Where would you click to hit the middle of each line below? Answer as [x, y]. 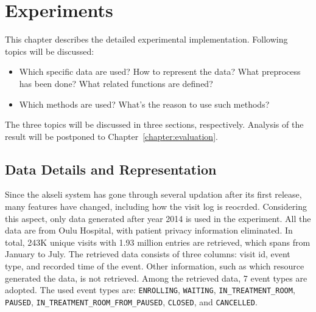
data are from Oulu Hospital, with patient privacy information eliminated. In [149, 230]
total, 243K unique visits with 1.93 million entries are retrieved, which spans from [158, 242]
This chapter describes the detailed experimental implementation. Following [146, 39]
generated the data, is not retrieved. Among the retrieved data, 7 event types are [156, 278]
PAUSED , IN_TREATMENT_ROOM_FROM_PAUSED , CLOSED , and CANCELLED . [131, 301]
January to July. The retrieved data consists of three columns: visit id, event [148, 254]
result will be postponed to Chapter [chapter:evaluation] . [111, 136]
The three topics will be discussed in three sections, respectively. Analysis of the [154, 124]
